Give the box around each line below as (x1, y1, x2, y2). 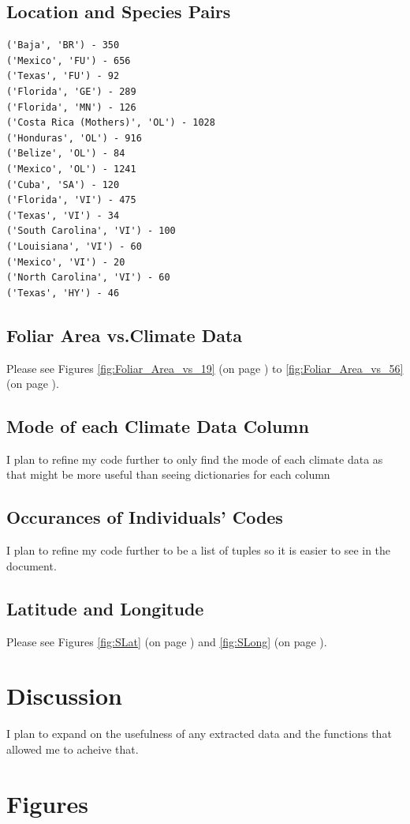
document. (6, 557, 57, 574)
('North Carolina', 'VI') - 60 (6, 272, 170, 284)
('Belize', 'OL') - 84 (6, 148, 125, 160)
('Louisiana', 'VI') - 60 (6, 240, 142, 252)
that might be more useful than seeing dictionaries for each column (6, 466, 330, 483)
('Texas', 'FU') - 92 (6, 70, 120, 82)
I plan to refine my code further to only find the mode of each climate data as (6, 450, 383, 467)
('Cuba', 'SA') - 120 (6, 179, 120, 190)
